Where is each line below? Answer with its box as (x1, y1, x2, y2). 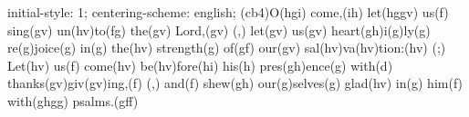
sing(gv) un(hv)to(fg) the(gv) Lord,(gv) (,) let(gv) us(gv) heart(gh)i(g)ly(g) (7, 20, 431, 39)
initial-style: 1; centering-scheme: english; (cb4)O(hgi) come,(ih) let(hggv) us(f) (7, 3, 449, 21)
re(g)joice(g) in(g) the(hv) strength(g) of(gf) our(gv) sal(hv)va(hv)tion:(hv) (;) (7, 38, 446, 57)
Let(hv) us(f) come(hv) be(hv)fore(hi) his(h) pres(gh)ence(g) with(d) (7, 55, 393, 74)
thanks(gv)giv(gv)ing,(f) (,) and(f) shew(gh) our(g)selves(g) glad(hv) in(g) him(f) (7, 73, 464, 93)
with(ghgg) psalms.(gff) (7, 91, 139, 110)
